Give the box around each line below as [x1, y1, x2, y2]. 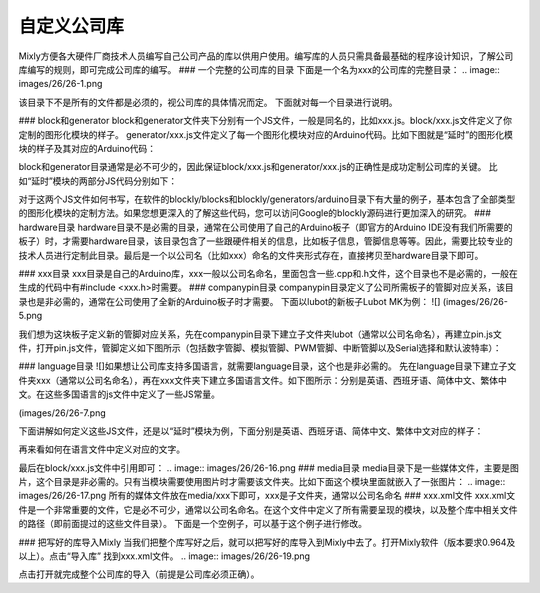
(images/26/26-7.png [18, 406, 107, 419]
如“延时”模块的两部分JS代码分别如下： [18, 175, 178, 187]
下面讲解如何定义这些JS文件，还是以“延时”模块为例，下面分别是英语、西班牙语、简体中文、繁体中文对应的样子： [18, 425, 484, 437]
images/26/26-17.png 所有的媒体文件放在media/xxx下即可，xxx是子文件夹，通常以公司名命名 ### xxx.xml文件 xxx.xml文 [18, 490, 515, 502]
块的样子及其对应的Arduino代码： [18, 142, 157, 154]
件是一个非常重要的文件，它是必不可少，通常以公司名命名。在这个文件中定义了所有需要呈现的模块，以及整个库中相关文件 [18, 503, 518, 515]
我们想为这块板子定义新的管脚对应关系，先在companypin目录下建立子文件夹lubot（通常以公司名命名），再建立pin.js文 [18, 328, 502, 340]
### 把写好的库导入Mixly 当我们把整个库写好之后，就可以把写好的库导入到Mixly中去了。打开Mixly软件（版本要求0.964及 [18, 536, 516, 548]
